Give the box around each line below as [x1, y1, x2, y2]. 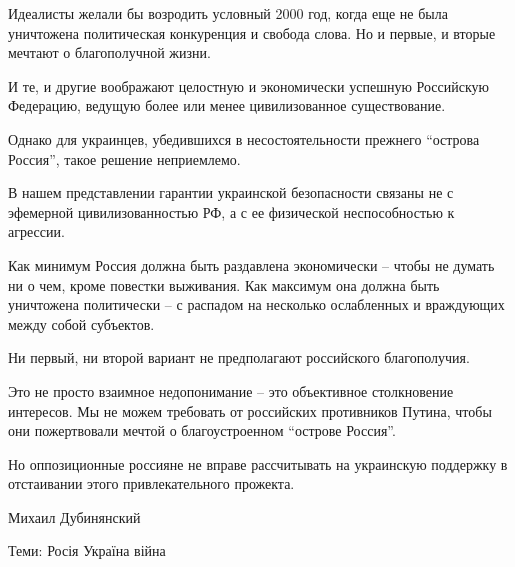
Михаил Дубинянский [8, 506, 141, 527]
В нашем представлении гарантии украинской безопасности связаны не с [8, 182, 454, 203]
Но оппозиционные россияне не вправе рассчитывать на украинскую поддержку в [8, 453, 508, 474]
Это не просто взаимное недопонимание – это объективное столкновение [8, 380, 454, 401]
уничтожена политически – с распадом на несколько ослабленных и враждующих [8, 294, 505, 315]
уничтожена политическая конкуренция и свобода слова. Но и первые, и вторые [8, 22, 496, 43]
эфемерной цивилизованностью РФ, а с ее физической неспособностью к [8, 201, 455, 222]
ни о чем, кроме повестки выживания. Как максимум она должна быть [8, 274, 440, 295]
